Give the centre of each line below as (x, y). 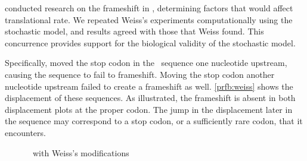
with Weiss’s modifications (81, 152)
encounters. (25, 132)
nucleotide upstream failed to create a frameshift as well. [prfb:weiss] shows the (149, 86)
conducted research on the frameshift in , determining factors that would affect (149, 8)
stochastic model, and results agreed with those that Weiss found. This (134, 31)
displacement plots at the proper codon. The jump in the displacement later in (149, 109)
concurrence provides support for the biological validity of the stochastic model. (150, 42)
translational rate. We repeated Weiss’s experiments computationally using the (149, 19)
